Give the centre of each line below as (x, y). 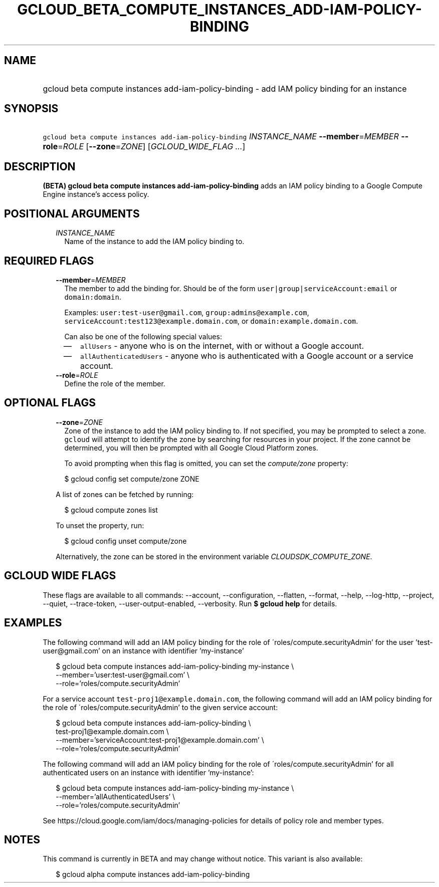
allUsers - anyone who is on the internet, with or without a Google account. (222, 346)
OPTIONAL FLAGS (50, 403)
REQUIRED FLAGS (49, 261)
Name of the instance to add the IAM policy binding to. (154, 242)
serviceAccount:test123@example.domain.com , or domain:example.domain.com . (211, 321)
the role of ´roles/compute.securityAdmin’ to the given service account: (160, 707)
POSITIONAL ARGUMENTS (72, 213)
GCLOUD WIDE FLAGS (60, 576)
